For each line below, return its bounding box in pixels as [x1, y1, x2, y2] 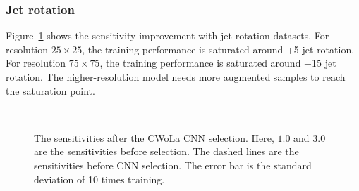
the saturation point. [6, 83, 95, 98]
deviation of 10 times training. [34, 171, 165, 186]
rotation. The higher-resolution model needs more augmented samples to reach [6, 70, 346, 84]
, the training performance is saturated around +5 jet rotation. [82, 41, 355, 56]
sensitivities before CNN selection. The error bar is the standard [34, 157, 312, 172]
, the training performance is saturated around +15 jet [99, 55, 336, 70]
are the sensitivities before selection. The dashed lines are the [34, 144, 299, 159]
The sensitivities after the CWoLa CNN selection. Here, [34, 130, 274, 145]
